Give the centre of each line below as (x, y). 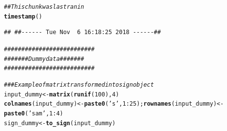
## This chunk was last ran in (44, 7)
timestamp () (23, 16)
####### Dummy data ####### (44, 59)
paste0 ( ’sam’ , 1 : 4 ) (34, 113)
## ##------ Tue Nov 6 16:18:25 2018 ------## (83, 32)
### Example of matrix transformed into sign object (79, 84)
